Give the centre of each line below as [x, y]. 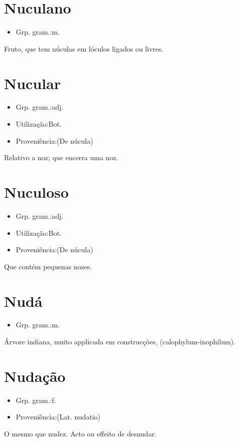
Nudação [35, 376]
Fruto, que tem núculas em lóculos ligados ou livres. [84, 48]
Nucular [33, 83]
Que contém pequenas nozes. [48, 266]
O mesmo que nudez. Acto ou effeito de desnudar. [80, 433]
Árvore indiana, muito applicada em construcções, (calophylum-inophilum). [120, 342]
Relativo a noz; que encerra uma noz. [61, 157]
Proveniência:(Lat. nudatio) [58, 417]
